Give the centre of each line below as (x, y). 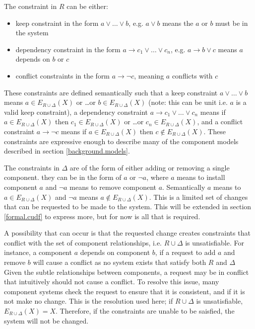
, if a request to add (185, 252)
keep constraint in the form (57, 23)
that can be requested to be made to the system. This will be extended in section (128, 206)
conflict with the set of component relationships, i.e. (83, 242)
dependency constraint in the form (68, 49)
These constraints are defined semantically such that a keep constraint (111, 92)
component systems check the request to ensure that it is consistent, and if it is (125, 291)
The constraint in (31, 6)
